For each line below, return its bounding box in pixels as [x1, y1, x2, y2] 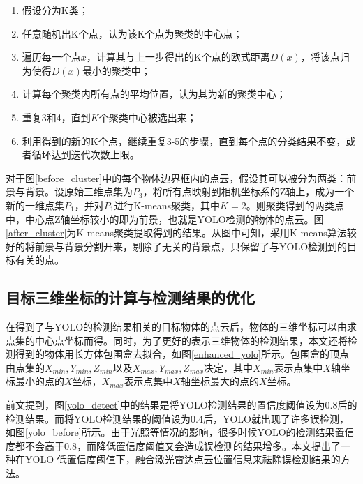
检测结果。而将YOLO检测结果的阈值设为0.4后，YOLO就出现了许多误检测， [6, 411, 349, 425]
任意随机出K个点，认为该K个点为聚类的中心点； [22, 26, 243, 40]
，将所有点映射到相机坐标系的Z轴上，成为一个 [142, 184, 355, 199]
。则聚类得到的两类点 [246, 197, 344, 212]
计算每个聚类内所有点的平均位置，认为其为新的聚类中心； [22, 86, 286, 101]
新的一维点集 [6, 197, 64, 212]
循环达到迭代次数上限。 [31, 147, 140, 162]
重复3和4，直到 [22, 109, 91, 124]
